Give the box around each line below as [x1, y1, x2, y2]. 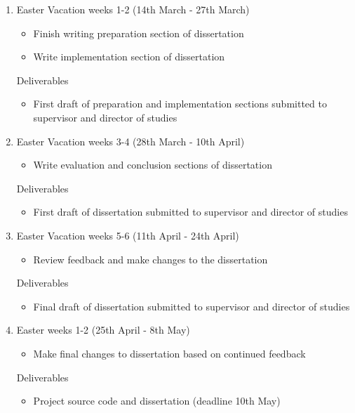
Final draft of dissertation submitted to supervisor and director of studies [33, 299, 350, 313]
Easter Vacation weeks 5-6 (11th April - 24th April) [16, 228, 239, 242]
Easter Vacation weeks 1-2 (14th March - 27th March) [16, 2, 250, 16]
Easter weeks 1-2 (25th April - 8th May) [16, 322, 190, 337]
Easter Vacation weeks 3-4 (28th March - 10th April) [16, 133, 245, 148]
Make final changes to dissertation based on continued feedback [33, 346, 306, 360]
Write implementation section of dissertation [33, 49, 225, 64]
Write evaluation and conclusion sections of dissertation [33, 157, 272, 172]
